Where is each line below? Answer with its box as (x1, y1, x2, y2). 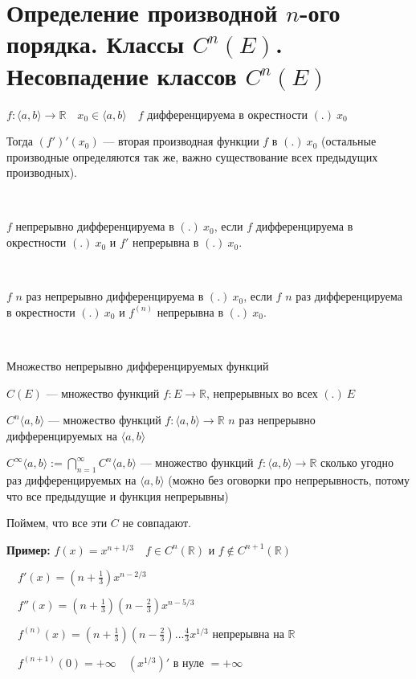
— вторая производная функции (103, 133, 259, 149)
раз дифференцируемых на (6, 472, 137, 489)
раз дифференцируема (296, 288, 403, 305)
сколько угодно (320, 454, 394, 471)
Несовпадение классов (6, 59, 237, 92)
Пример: (6, 541, 51, 558)
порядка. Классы (6, 27, 185, 60)
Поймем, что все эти (6, 514, 108, 531)
